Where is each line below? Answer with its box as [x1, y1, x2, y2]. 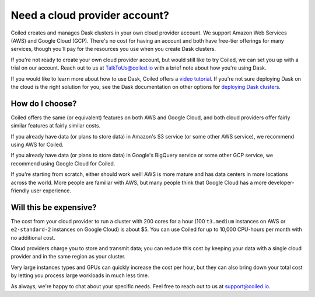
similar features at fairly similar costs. [10, 122, 101, 129]
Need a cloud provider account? [10, 9, 169, 22]
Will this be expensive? [10, 202, 97, 212]
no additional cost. [10, 234, 55, 241]
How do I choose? [10, 98, 77, 108]
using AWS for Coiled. [10, 141, 64, 148]
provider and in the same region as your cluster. [10, 253, 126, 260]
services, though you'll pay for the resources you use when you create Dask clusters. [10, 46, 216, 53]
